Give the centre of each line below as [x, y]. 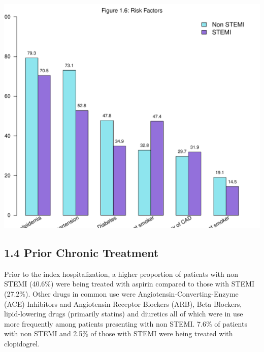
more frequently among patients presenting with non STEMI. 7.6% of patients [126, 323]
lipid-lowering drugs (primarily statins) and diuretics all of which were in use [124, 314]
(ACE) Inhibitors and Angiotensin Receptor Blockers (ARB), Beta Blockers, [123, 303]
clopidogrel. [22, 343]
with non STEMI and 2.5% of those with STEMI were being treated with [119, 333]
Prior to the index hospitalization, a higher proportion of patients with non [121, 274]
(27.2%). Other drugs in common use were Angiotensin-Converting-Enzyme [121, 293]
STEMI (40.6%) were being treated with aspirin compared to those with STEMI [129, 284]
